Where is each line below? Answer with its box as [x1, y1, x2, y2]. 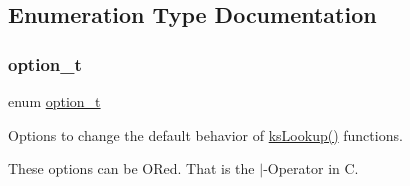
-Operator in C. [263, 158, 359, 179]
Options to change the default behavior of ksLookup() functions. [8, 124, 403, 145]
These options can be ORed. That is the [8, 158, 255, 179]
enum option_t [8, 91, 101, 111]
